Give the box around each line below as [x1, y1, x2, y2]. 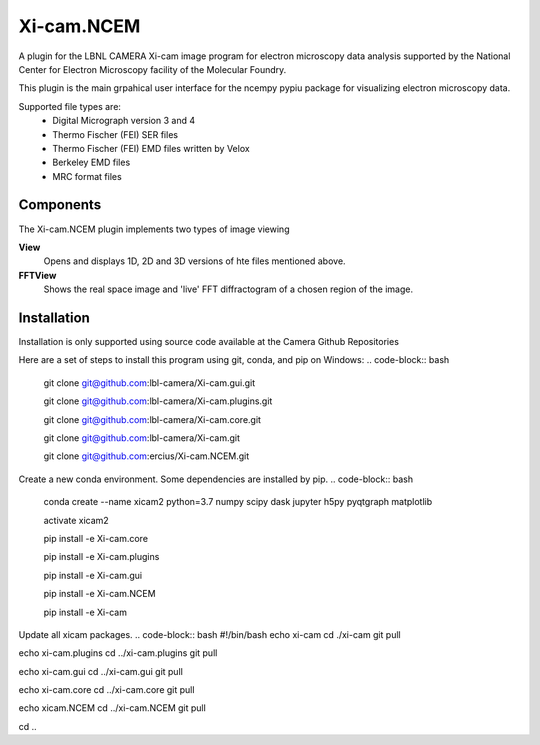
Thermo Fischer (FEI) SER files [52, 128, 179, 140]
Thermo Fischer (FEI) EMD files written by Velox [52, 142, 250, 154]
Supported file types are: [18, 100, 122, 112]
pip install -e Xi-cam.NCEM [43, 588, 156, 600]
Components [18, 196, 102, 214]
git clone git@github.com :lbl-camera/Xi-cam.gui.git [43, 376, 256, 389]
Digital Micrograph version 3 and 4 [52, 115, 195, 127]
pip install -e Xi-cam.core [43, 532, 149, 544]
